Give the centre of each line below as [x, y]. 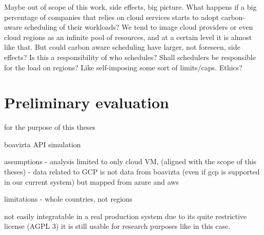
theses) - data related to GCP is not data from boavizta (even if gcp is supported [132, 172]
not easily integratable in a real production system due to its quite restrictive [126, 216]
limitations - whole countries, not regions [68, 199]
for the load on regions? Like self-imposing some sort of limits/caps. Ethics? [123, 67]
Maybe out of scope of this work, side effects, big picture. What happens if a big [130, 7]
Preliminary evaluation [87, 102]
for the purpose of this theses [50, 127]
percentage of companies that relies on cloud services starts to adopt [112, 17]
